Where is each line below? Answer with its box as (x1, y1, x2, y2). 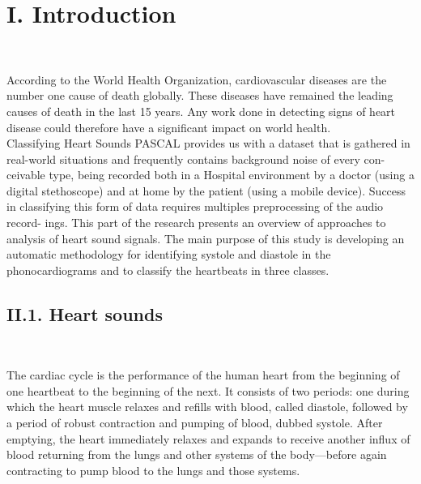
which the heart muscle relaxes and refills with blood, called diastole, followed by (6, 398, 408, 415)
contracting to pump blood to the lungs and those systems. (6, 461, 300, 478)
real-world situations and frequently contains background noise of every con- (6, 150, 385, 167)
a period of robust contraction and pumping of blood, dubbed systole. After (6, 414, 383, 431)
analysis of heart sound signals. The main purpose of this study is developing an (6, 229, 405, 246)
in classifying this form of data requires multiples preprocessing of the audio (6, 198, 384, 215)
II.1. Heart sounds (6, 301, 163, 326)
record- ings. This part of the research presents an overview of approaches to (6, 214, 386, 231)
